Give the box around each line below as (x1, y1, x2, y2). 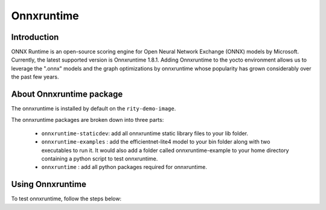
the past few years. (11, 73, 59, 81)
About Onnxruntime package (11, 89, 123, 100)
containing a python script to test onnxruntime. (41, 155, 158, 162)
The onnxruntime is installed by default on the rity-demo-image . (11, 105, 176, 112)
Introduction (11, 32, 59, 42)
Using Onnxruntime (11, 179, 87, 189)
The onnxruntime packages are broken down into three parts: (11, 116, 164, 123)
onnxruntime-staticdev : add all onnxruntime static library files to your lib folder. (41, 130, 249, 137)
